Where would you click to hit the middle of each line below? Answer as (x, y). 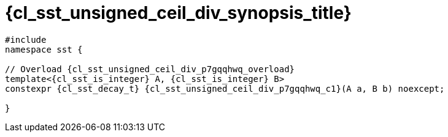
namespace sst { (44, 49)
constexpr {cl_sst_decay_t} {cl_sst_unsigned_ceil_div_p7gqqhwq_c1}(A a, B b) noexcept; (225, 88)
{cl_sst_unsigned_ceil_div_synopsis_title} (178, 13)
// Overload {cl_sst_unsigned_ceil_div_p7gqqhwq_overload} (150, 69)
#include (26, 39)
